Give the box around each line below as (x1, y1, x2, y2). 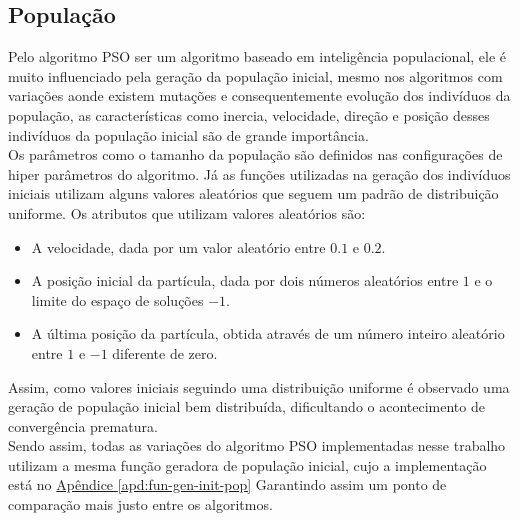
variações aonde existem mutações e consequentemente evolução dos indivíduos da (8, 85, 511, 106)
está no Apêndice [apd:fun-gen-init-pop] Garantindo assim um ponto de (8, 474, 447, 495)
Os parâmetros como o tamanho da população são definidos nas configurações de (8, 144, 503, 165)
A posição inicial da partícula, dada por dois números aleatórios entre (31, 270, 459, 291)
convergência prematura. (8, 415, 158, 436)
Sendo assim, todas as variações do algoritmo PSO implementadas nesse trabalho (8, 435, 506, 456)
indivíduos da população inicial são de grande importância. (8, 124, 369, 145)
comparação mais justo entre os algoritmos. (8, 494, 273, 515)
